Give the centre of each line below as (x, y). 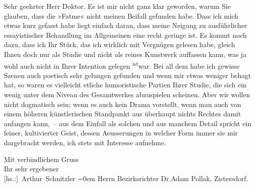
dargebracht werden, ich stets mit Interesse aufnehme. (85, 142)
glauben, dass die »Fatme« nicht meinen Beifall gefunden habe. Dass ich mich (121, 15)
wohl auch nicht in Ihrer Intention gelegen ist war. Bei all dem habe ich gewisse (122, 65)
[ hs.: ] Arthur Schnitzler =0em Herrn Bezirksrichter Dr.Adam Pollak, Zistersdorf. (126, 178)
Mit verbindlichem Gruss (42, 159)
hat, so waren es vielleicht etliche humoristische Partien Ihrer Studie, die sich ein (125, 85)
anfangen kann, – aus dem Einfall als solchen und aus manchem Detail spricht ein (128, 123)
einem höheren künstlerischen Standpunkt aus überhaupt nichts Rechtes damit (123, 114)
